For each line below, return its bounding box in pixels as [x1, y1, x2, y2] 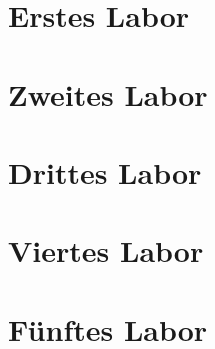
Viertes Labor [8, 230, 204, 271]
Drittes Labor [8, 151, 202, 192]
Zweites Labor [8, 73, 208, 114]
